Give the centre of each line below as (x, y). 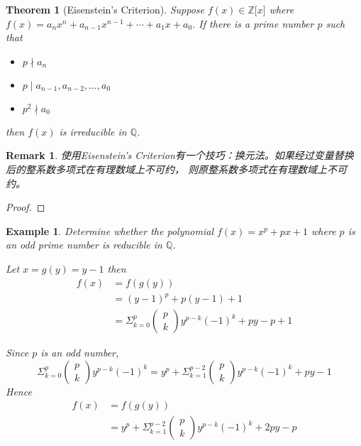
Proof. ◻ (26, 207)
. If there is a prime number (253, 23)
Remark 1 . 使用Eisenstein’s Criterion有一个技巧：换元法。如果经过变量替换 (180, 155)
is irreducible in (93, 131)
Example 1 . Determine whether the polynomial (110, 230)
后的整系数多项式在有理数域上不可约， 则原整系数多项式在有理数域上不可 (177, 169)
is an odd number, (80, 353)
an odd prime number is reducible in (84, 245)
